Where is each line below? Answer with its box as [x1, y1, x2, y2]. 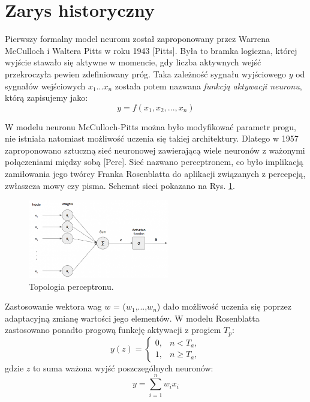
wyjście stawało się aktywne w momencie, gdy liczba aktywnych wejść [5, 56, 261, 68]
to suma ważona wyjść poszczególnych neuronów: [32, 361, 213, 374]
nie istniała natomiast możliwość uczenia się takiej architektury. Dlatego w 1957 [5, 132, 299, 145]
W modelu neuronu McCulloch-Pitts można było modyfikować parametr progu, [5, 120, 296, 133]
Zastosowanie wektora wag [5, 300, 102, 313]
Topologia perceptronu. [29, 280, 114, 292]
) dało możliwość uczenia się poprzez [156, 300, 291, 313]
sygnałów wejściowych [5, 79, 86, 92]
